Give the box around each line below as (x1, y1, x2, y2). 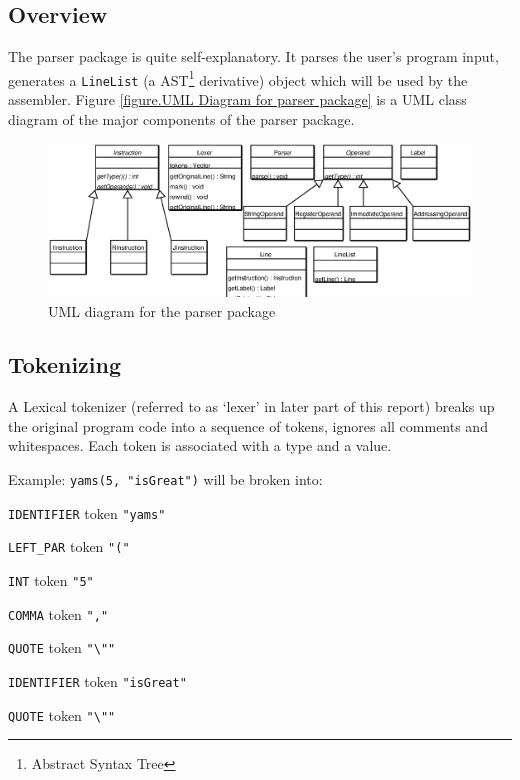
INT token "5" (8, 570, 94, 591)
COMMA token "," (8, 603, 109, 624)
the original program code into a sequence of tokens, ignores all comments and (8, 415, 488, 436)
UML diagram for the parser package (48, 300, 276, 321)
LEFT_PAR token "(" (8, 536, 130, 557)
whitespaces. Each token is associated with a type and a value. (8, 435, 392, 456)
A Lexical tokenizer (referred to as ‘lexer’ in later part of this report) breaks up (8, 396, 495, 417)
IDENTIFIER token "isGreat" (8, 671, 187, 692)
